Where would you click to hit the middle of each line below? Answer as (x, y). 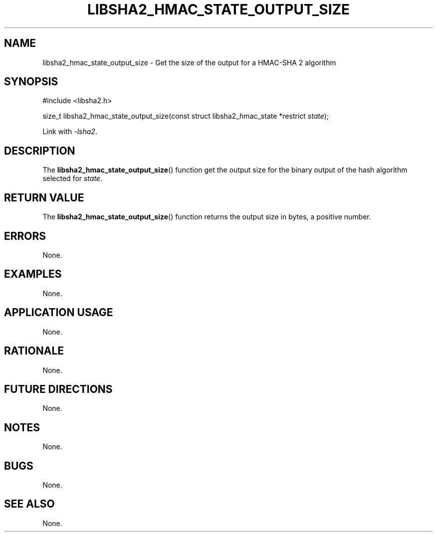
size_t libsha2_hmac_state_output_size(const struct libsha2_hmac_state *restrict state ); (186, 116)
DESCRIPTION (40, 151)
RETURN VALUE (44, 197)
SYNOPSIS (31, 82)
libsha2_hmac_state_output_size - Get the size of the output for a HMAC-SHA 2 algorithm (189, 62)
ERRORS (25, 236)
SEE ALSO (29, 504)
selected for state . (72, 179)
